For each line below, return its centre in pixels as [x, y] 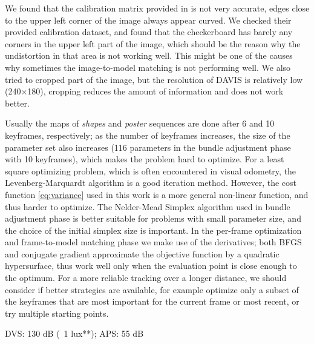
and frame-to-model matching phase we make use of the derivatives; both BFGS [153, 242]
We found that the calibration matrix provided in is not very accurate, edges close [157, 8]
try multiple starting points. [57, 313]
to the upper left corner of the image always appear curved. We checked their [148, 20]
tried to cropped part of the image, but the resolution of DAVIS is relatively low [154, 79]
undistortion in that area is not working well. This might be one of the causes [149, 55]
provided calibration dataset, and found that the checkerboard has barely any [149, 32]
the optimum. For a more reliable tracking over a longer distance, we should [146, 278]
